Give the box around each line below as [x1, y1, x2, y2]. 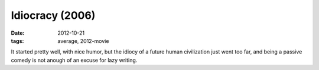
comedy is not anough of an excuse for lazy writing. [11, 56, 138, 64]
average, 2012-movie [57, 37, 109, 44]
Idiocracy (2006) [11, 9, 96, 22]
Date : [11, 29, 25, 36]
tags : [11, 37, 24, 44]
